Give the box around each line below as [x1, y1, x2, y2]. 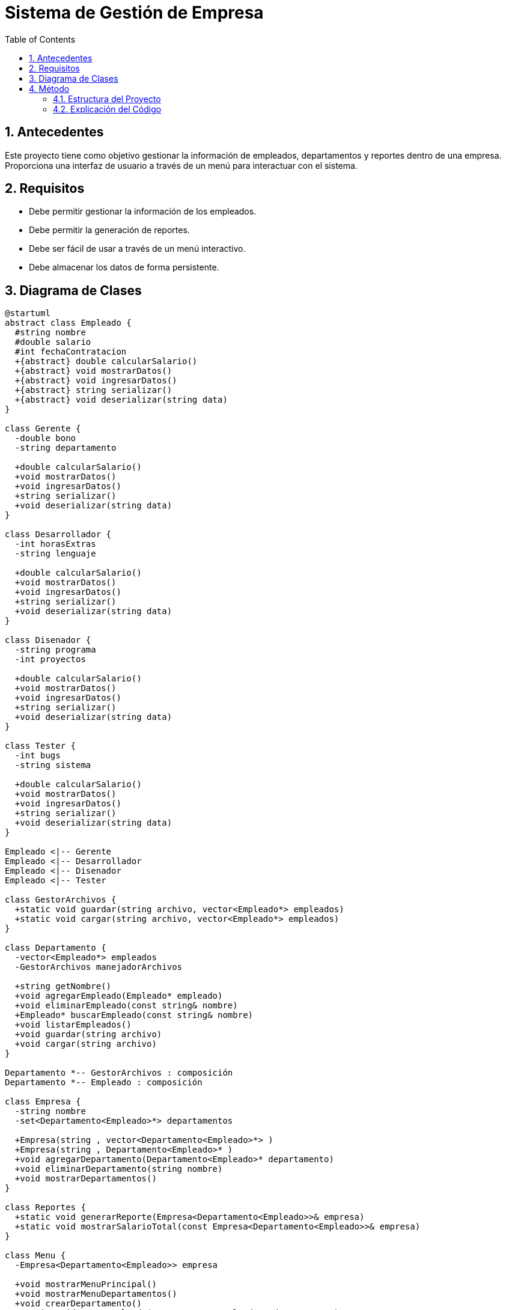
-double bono [14, 433, 76, 443]
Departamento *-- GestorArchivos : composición [5, 1068, 233, 1078]
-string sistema [14, 760, 91, 770]
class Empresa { [5, 1097, 81, 1107]
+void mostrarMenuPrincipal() [14, 1279, 157, 1290]
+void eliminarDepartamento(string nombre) [14, 1164, 223, 1174]
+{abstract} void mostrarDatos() [14, 366, 172, 376]
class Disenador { [5, 635, 91, 645]
